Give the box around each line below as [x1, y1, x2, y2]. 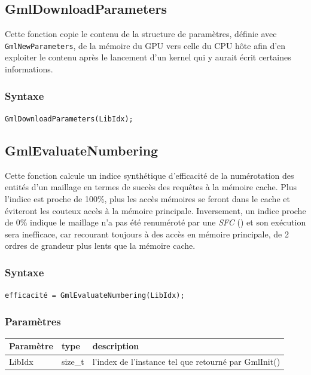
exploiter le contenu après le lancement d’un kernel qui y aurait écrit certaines [5, 51, 291, 63]
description [92, 340, 139, 352]
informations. [5, 63, 53, 75]
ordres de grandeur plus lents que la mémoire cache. [5, 239, 196, 252]
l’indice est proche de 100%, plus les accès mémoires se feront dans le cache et [5, 192, 290, 205]
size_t [61, 355, 84, 368]
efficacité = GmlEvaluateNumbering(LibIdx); [5, 291, 185, 300]
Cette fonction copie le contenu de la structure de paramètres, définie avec [5, 28, 277, 40]
